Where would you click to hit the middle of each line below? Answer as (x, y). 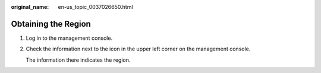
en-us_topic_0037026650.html (95, 7)
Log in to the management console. (69, 38)
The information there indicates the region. (78, 60)
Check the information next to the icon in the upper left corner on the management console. (138, 49)
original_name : (30, 7)
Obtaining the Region (51, 24)
